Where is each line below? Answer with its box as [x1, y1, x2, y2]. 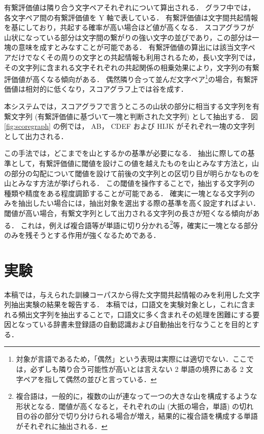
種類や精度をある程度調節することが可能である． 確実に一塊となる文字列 [4, 187, 248, 198]
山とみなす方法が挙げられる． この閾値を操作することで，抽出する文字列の [4, 178, 255, 188]
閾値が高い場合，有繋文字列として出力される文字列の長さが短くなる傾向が [4, 207, 253, 218]
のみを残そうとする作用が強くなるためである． [4, 229, 160, 240]
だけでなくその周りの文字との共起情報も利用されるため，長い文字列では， [11, 51, 260, 62]
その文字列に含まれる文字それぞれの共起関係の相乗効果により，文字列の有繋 [4, 62, 259, 72]
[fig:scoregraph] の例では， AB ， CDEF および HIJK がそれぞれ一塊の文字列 [4, 121, 255, 131]
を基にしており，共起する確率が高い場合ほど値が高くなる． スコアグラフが [4, 22, 254, 33]
